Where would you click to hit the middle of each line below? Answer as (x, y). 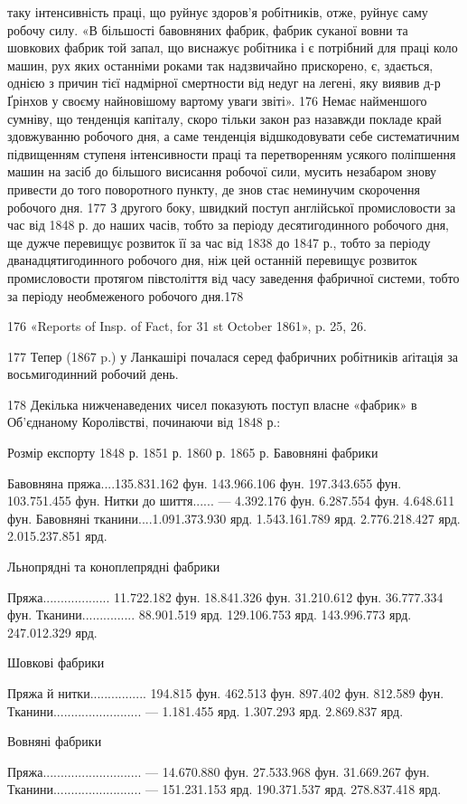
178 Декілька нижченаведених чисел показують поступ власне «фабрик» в (212, 404)
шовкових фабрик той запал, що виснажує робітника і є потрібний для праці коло (233, 47)
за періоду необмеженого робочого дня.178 (126, 295)
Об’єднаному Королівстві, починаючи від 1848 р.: (144, 422)
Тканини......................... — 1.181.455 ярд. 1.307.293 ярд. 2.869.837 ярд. (205, 710)
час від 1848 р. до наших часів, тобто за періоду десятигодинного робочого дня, (229, 225)
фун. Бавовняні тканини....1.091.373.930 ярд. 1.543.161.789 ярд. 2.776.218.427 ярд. (234, 518)
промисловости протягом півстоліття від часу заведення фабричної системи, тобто (233, 277)
